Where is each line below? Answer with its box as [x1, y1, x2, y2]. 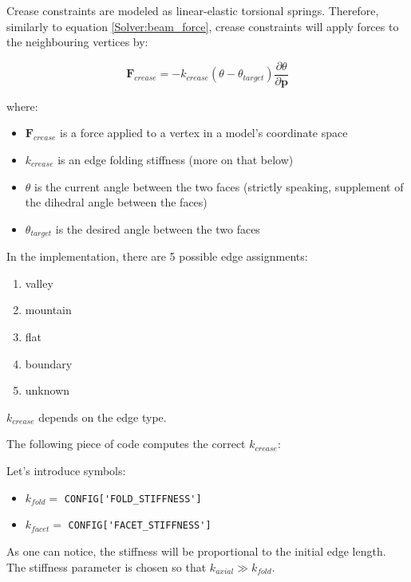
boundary [25, 355, 73, 372]
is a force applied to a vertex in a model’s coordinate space [60, 124, 348, 141]
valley [25, 274, 53, 291]
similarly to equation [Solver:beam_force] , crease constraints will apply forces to [6, 18, 399, 34]
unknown [25, 382, 70, 399]
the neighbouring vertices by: [6, 33, 148, 50]
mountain [25, 301, 72, 318]
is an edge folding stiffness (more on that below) [57, 151, 294, 168]
